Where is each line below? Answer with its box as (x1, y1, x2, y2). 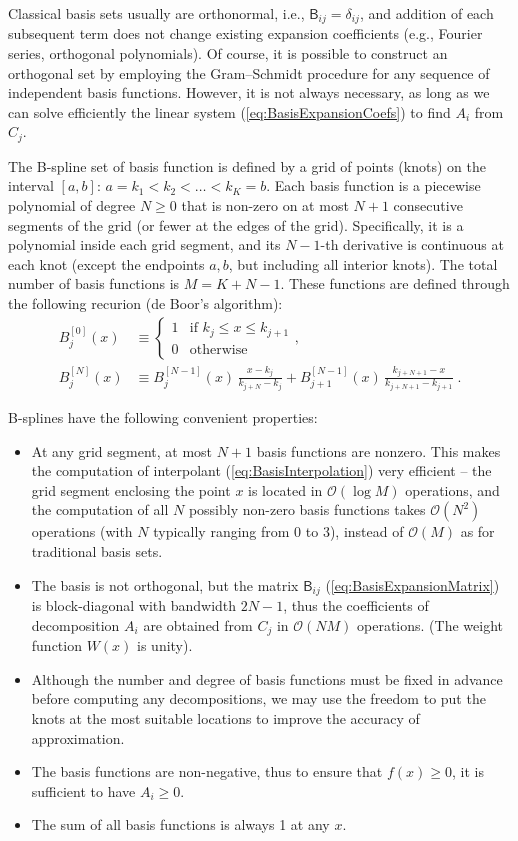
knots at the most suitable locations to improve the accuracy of (31, 707, 420, 728)
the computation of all (31, 499, 169, 520)
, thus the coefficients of (283, 595, 429, 616)
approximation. (31, 727, 125, 748)
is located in (248, 479, 323, 500)
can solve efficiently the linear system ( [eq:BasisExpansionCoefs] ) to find (8, 101, 451, 122)
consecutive (393, 195, 463, 216)
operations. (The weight (357, 614, 503, 635)
